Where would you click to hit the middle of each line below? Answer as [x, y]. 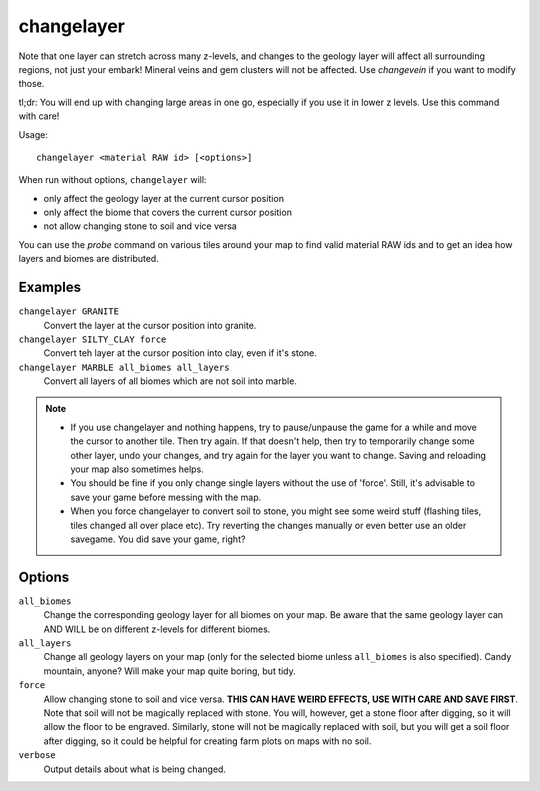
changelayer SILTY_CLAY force [92, 339]
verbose [37, 755]
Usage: [33, 134]
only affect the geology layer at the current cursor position [164, 198]
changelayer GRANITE [69, 311]
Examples [50, 287]
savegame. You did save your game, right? [158, 539]
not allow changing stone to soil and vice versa [140, 226]
